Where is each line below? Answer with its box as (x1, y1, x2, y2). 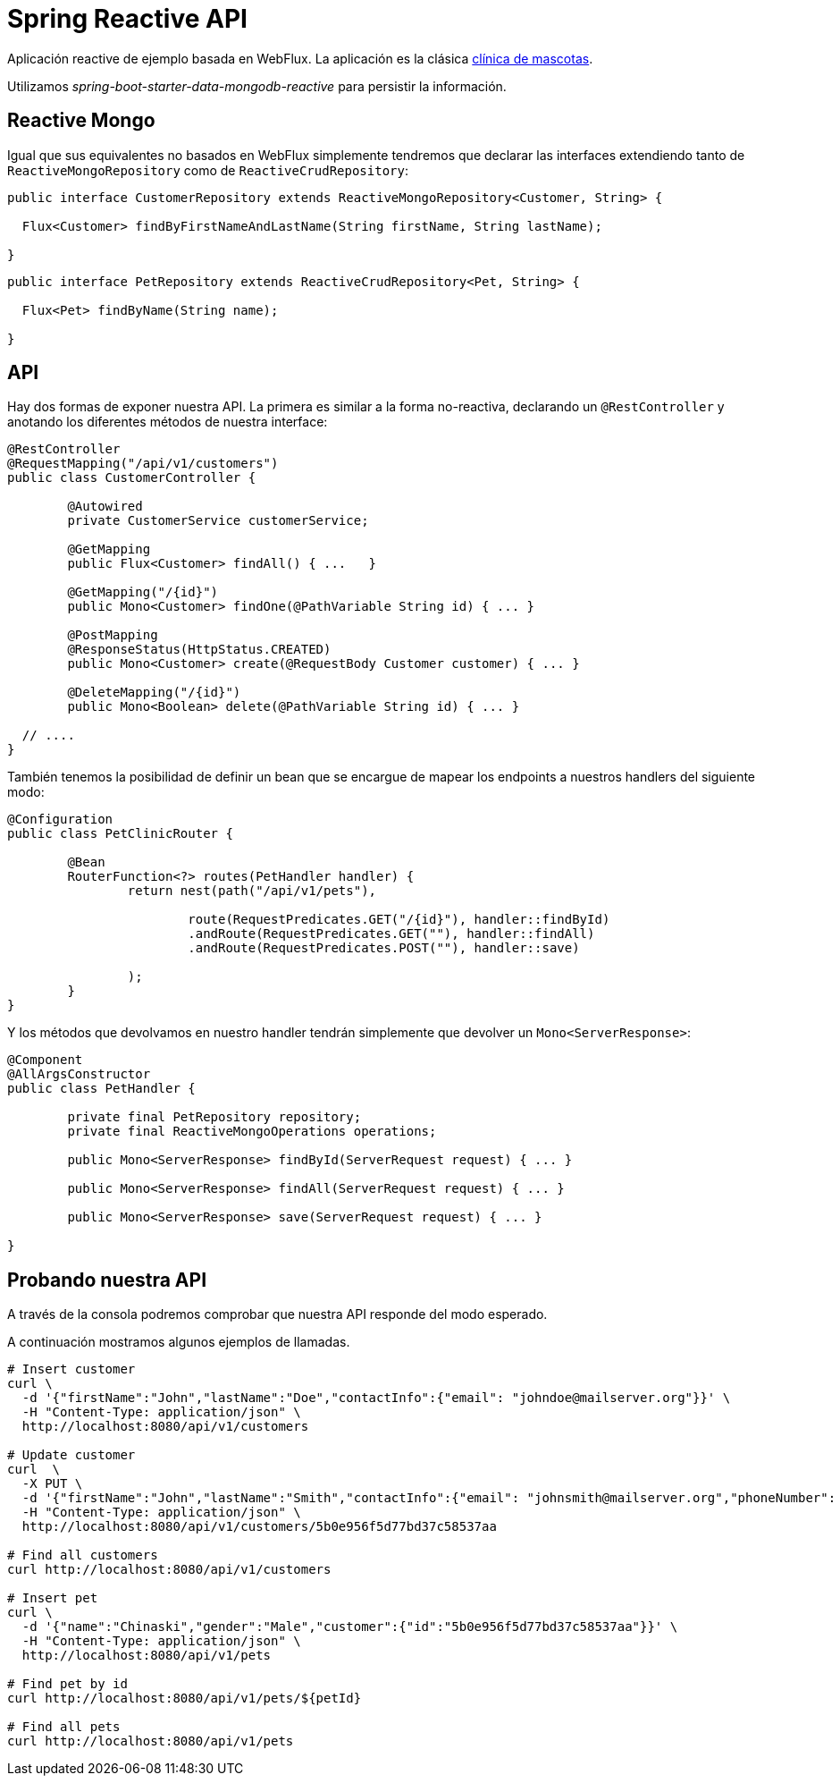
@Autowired (67, 499, 143, 514)
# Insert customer (7, 1362, 136, 1377)
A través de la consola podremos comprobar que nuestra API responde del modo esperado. (7, 1306, 548, 1322)
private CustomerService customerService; (67, 513, 369, 528)
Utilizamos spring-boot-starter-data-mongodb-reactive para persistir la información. (7, 78, 507, 94)
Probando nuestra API (7, 1268, 207, 1291)
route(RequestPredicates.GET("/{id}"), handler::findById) (188, 912, 610, 927)
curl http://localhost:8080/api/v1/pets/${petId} (7, 1691, 362, 1706)
